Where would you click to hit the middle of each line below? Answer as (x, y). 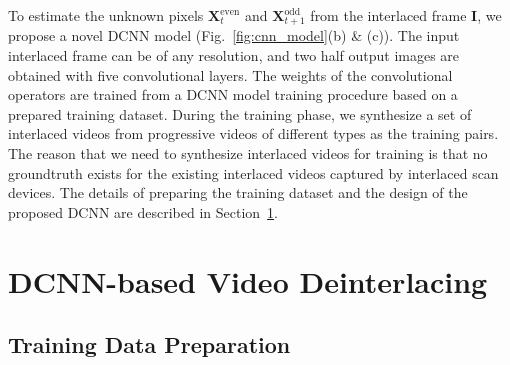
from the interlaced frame (388, 15)
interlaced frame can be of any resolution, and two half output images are (234, 55)
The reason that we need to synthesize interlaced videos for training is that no (248, 153)
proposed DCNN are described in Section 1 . (143, 211)
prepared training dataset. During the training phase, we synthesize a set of (240, 113)
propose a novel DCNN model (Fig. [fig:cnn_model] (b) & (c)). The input (234, 35)
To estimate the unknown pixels (106, 15)
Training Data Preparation (149, 344)
